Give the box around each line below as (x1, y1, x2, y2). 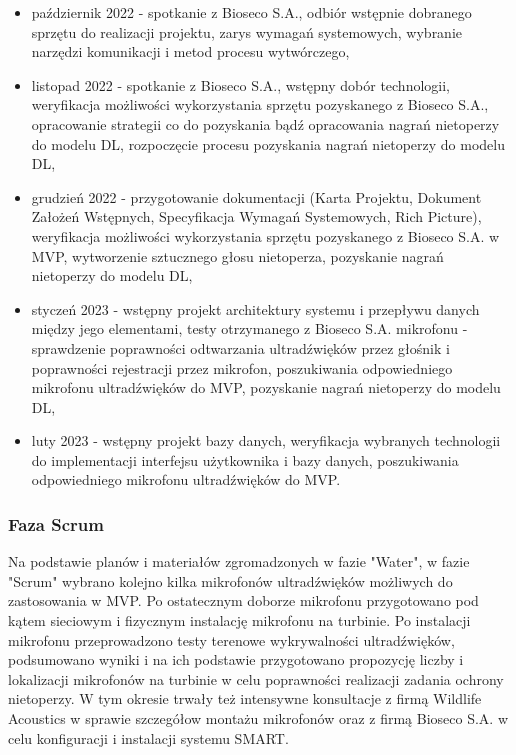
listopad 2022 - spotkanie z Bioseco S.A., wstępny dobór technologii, (31, 74, 451, 95)
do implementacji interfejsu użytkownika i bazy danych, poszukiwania (31, 449, 459, 470)
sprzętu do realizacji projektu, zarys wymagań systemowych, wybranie (31, 21, 463, 42)
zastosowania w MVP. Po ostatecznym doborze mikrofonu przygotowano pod (8, 590, 479, 611)
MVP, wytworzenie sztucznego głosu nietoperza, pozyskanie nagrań (31, 245, 444, 266)
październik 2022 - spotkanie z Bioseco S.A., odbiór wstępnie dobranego (31, 2, 472, 22)
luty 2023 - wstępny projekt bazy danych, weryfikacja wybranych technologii (31, 430, 501, 451)
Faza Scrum (8, 511, 104, 536)
